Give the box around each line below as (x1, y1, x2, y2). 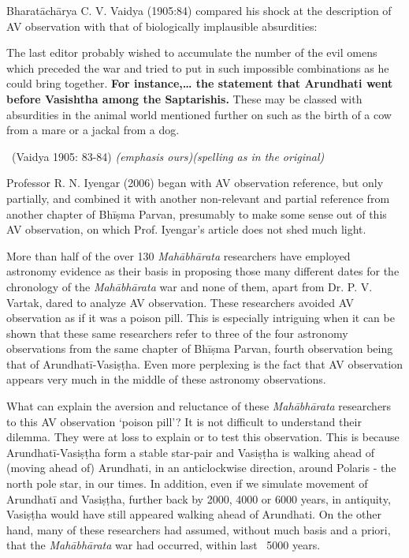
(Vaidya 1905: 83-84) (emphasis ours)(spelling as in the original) (11, 148, 325, 164)
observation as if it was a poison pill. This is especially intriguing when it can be (6, 309, 395, 326)
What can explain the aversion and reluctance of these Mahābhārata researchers (6, 398, 392, 414)
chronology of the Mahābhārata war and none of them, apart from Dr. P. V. (6, 278, 373, 294)
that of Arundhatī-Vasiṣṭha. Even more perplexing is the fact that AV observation (6, 355, 403, 372)
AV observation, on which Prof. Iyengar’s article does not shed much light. (6, 221, 366, 238)
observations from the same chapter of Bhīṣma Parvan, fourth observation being (6, 340, 393, 357)
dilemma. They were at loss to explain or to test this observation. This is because (6, 429, 400, 445)
